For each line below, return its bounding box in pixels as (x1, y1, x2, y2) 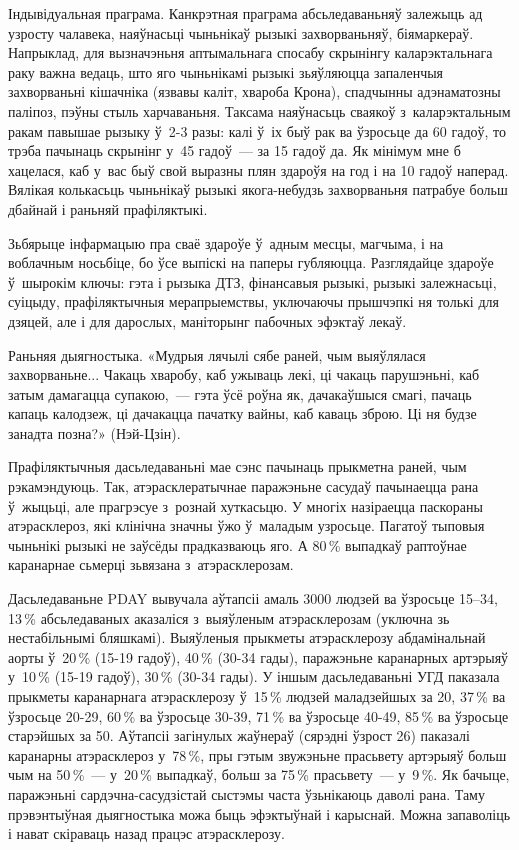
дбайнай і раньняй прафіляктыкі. (8, 198, 208, 219)
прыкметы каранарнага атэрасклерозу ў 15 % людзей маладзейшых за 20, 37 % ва (8, 686, 506, 706)
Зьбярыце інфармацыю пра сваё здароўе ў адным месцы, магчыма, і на (8, 232, 444, 253)
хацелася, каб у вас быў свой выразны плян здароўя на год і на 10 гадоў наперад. (8, 159, 509, 180)
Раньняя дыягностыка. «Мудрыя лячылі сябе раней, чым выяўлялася (8, 344, 426, 365)
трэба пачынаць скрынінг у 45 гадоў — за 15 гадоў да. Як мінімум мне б (8, 140, 461, 161)
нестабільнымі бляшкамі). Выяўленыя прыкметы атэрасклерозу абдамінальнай (8, 627, 486, 648)
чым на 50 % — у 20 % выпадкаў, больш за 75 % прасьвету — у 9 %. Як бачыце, (8, 764, 510, 785)
